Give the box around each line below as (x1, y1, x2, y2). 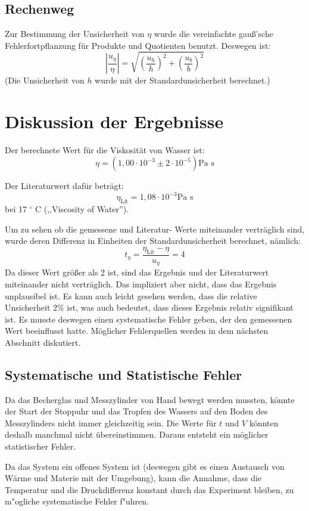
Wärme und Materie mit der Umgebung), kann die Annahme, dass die (5, 472, 262, 484)
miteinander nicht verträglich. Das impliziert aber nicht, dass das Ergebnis (5, 277, 277, 290)
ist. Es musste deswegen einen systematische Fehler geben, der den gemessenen (5, 312, 292, 325)
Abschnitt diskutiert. (5, 336, 81, 348)
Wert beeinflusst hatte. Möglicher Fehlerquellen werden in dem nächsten (5, 324, 269, 337)
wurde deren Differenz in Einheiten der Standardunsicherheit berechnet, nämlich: (5, 234, 301, 247)
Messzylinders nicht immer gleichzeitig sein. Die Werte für (5, 416, 217, 429)
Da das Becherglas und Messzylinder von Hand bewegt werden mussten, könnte (5, 393, 295, 405)
